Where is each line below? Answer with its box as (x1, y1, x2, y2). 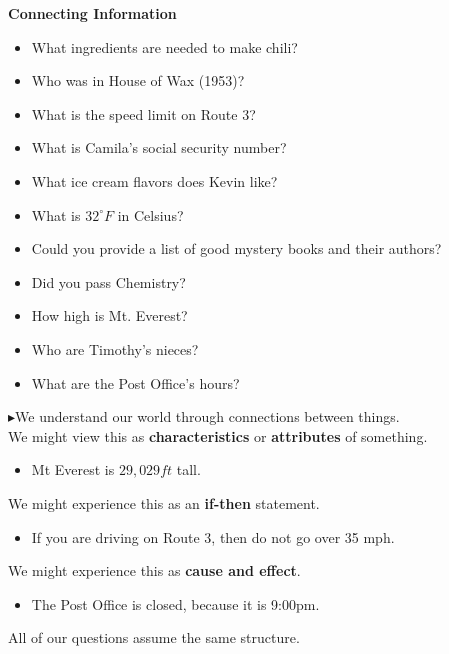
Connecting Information (8, 3, 177, 23)
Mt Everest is (31, 459, 115, 480)
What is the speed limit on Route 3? (31, 103, 256, 124)
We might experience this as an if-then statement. (8, 492, 320, 513)
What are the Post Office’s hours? (31, 372, 240, 393)
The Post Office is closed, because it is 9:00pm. (31, 593, 320, 614)
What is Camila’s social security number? (31, 137, 287, 158)
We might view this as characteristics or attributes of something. (8, 425, 428, 446)
